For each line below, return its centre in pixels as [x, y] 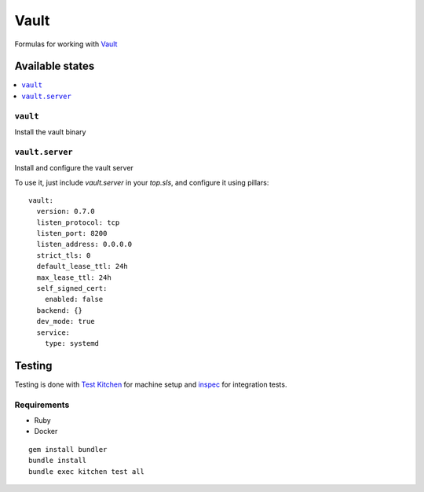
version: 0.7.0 [66, 211]
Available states [55, 66]
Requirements [42, 405]
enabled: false [74, 299]
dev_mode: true [66, 321]
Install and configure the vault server [74, 168]
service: [53, 332]
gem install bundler [68, 449]
